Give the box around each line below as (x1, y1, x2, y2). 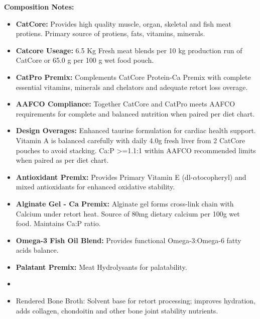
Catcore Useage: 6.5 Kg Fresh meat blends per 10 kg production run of (16, 45, 242, 55)
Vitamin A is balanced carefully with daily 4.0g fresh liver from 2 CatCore (16, 135, 245, 145)
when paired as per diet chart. (16, 155, 109, 165)
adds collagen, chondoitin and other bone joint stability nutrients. (16, 305, 218, 315)
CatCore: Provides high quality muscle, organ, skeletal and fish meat (16, 18, 232, 29)
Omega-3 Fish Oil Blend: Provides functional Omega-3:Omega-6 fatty (16, 235, 241, 245)
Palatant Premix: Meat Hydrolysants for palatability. (16, 261, 187, 272)
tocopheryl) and (197, 171, 246, 182)
